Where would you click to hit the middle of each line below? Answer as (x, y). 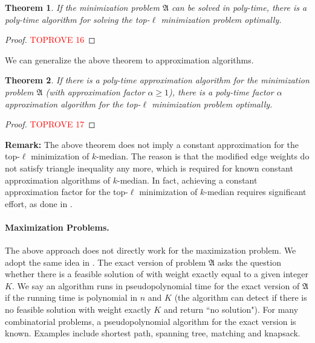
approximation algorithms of (58, 180)
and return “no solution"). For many (231, 309)
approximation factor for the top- (67, 192)
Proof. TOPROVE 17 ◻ (50, 124)
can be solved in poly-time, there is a (239, 7)
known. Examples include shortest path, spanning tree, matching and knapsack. (153, 333)
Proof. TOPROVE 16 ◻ (50, 40)
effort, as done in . (39, 203)
